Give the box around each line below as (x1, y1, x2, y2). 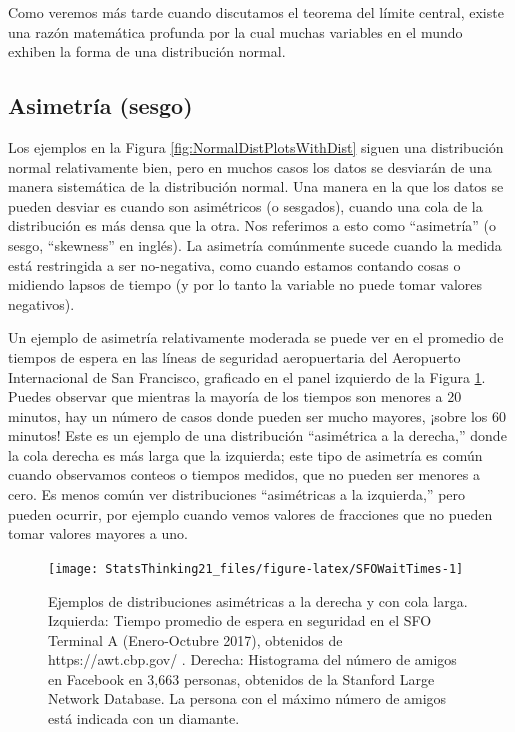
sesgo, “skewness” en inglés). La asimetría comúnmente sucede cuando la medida (8, 234, 502, 255)
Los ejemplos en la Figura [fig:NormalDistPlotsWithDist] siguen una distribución (8, 136, 504, 157)
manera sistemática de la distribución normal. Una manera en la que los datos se (8, 176, 504, 197)
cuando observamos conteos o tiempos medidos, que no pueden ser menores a (8, 464, 480, 485)
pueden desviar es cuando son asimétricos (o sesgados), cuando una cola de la (8, 195, 483, 216)
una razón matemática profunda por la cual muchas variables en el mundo (8, 21, 463, 42)
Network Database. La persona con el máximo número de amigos (48, 688, 447, 709)
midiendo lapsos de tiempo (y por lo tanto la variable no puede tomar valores (8, 274, 483, 295)
